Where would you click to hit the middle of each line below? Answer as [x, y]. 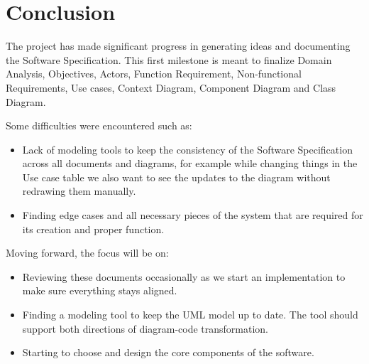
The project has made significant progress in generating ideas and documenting [178, 46]
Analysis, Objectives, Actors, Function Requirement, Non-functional [154, 74]
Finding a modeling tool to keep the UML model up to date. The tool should [190, 315]
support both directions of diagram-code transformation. [145, 328]
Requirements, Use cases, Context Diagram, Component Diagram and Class [171, 87]
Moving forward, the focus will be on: [87, 253]
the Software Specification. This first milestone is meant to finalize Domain [169, 59]
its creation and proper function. [93, 229]
